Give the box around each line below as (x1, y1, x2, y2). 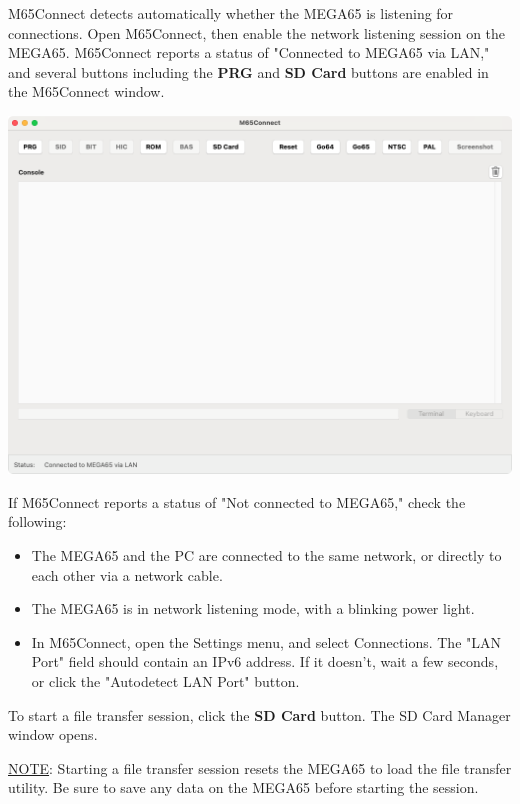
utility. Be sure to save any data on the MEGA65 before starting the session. (8, 777, 479, 798)
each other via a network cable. (31, 564, 223, 585)
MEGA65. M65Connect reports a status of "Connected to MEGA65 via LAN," (8, 42, 490, 63)
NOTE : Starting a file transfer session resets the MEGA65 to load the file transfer (8, 757, 512, 778)
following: (8, 511, 67, 532)
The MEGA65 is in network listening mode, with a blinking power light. (31, 598, 475, 619)
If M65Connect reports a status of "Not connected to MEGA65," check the (8, 491, 466, 512)
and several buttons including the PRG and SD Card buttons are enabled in (8, 61, 489, 82)
